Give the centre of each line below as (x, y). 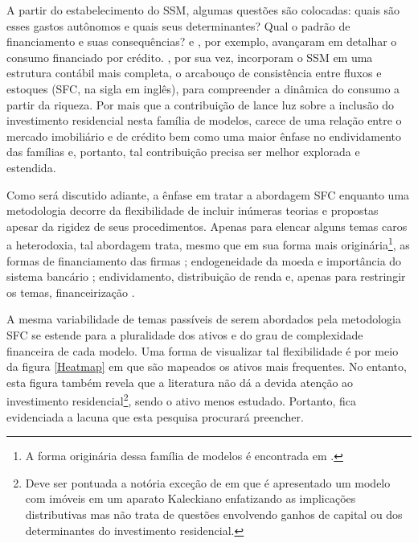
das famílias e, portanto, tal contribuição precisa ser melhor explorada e (183, 152)
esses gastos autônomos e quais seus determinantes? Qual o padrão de (178, 25)
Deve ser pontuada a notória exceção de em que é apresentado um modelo (208, 482)
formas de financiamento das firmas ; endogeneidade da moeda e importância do (204, 260)
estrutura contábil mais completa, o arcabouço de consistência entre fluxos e (194, 73)
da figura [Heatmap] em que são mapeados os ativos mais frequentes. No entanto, (207, 366)
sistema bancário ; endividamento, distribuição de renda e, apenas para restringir (206, 276)
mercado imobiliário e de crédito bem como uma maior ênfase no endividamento (204, 136)
